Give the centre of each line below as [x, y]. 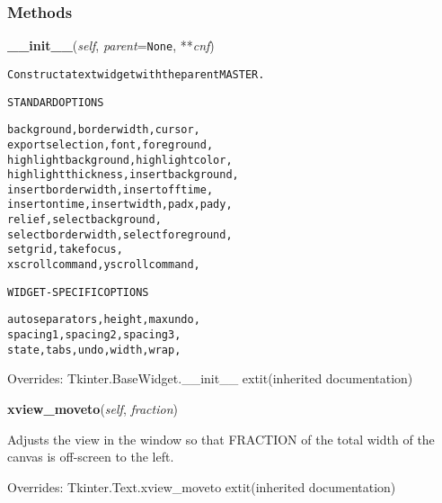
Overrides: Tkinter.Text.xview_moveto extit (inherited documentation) [202, 486]
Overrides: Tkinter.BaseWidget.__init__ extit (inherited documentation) [210, 378]
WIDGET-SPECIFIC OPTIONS [78, 292]
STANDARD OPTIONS [56, 102]
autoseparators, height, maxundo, [104, 320]
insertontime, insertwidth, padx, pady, [120, 205]
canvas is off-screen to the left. [91, 457]
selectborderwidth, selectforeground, [120, 234]
